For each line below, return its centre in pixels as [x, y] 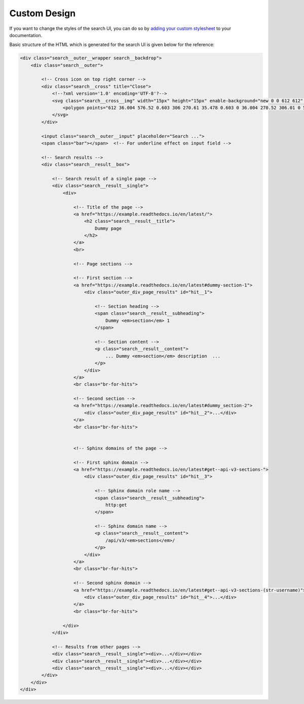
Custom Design [43, 13]
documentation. [26, 35]
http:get [116, 505]
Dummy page [108, 228]
